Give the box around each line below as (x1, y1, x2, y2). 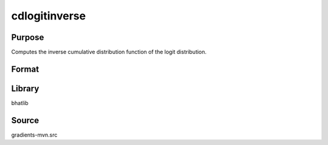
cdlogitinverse (11, 9, 86, 22)
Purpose (11, 32, 44, 42)
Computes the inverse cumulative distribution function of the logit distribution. (11, 49, 207, 56)
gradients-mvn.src (11, 131, 58, 138)
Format (11, 64, 39, 74)
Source (11, 115, 39, 126)
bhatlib (11, 99, 29, 106)
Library (11, 83, 39, 93)
